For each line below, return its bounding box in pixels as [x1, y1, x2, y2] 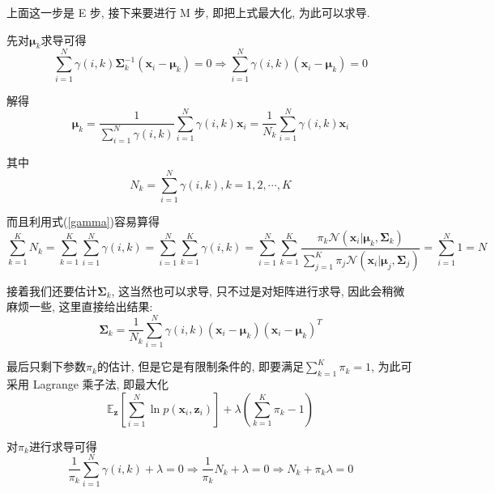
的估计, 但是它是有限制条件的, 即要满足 [96, 358, 304, 375]
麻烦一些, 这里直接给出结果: [6, 298, 153, 315]
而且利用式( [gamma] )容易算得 [6, 213, 160, 230]
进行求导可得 [28, 437, 97, 454]
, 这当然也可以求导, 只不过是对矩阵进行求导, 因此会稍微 [111, 282, 405, 299]
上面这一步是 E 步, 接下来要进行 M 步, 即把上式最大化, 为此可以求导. [6, 4, 370, 20]
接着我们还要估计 [6, 282, 97, 299]
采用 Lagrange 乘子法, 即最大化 [6, 375, 169, 392]
